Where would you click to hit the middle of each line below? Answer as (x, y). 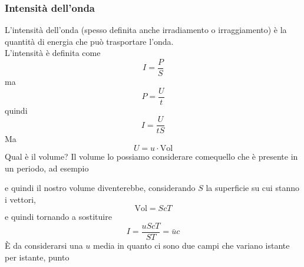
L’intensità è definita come (53, 53)
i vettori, (20, 199)
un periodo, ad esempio (47, 168)
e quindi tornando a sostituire (58, 217)
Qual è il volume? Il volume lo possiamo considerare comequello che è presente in (151, 156)
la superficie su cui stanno (252, 188)
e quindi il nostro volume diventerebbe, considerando (100, 188)
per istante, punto (37, 257)
